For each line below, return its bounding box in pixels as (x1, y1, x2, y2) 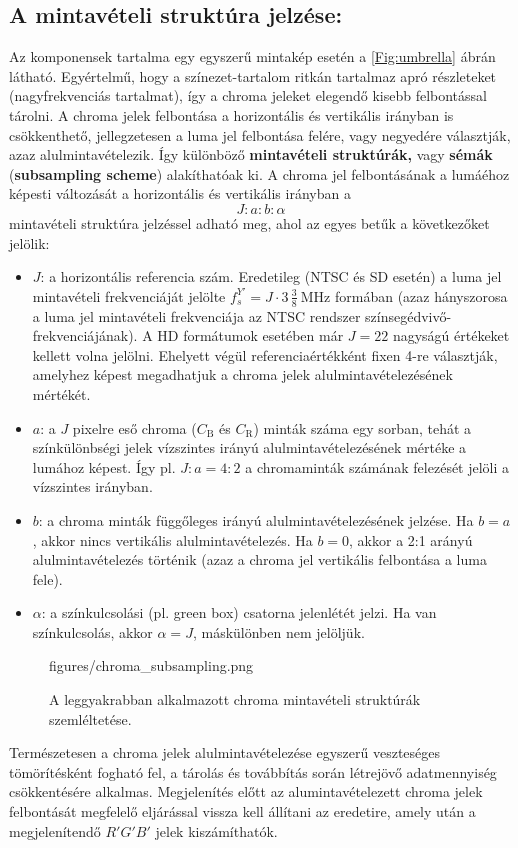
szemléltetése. (49, 708, 132, 729)
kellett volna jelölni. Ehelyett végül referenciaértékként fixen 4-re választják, (32, 344, 498, 365)
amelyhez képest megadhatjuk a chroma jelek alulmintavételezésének (32, 364, 453, 385)
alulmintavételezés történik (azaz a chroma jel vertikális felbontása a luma (32, 549, 487, 570)
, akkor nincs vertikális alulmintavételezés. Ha (32, 529, 313, 550)
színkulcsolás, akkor (32, 621, 153, 642)
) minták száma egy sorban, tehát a (253, 417, 472, 438)
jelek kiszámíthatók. (155, 820, 278, 841)
